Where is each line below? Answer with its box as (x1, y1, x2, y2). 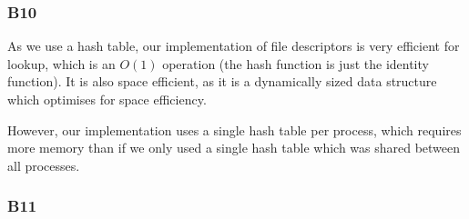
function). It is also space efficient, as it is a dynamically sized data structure (7, 72, 437, 91)
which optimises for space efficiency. (7, 90, 207, 108)
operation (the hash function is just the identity (162, 54, 429, 73)
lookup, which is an (7, 54, 116, 73)
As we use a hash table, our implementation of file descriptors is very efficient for (7, 36, 460, 55)
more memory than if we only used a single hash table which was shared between (7, 138, 461, 157)
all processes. (7, 155, 80, 174)
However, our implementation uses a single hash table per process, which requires (7, 120, 462, 139)
